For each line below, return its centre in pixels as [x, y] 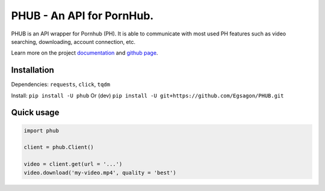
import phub [42, 130]
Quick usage [35, 113]
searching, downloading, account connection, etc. [73, 41]
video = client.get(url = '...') [73, 164]
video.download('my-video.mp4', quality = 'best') [100, 172]
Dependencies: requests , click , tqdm [61, 85]
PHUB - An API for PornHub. [82, 16]
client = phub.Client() [59, 147]
